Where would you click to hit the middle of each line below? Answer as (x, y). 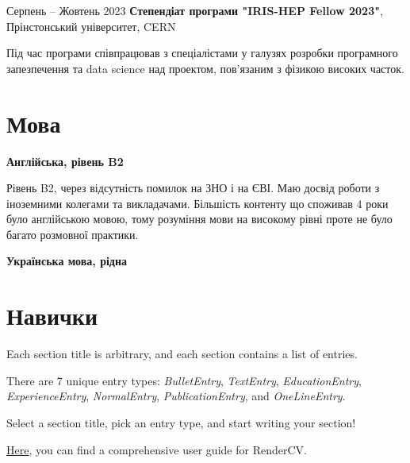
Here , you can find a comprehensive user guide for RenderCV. (157, 449)
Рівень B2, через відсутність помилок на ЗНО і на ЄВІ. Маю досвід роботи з (193, 188)
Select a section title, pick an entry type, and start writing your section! (181, 422)
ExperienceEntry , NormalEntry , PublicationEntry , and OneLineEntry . (176, 396)
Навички (52, 316)
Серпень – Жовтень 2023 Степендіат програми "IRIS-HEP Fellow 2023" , (195, 10)
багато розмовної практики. (73, 234)
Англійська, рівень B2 (65, 161)
